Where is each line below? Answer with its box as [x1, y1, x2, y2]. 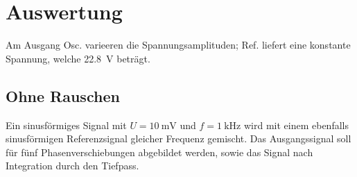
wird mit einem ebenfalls [243, 117, 349, 132]
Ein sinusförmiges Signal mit [6, 117, 127, 132]
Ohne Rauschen [6, 85, 120, 106]
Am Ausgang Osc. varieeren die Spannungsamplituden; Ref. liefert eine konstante [6, 37, 351, 52]
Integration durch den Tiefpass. [6, 158, 139, 173]
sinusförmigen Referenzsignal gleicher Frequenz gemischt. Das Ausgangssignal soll [6, 131, 351, 146]
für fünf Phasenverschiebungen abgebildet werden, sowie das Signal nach [6, 144, 313, 159]
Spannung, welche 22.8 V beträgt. [6, 51, 150, 65]
